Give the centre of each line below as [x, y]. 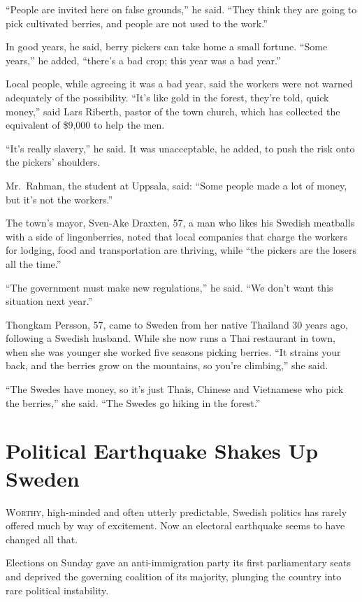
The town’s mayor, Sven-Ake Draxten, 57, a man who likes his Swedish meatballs [180, 223]
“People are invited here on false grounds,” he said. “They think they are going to [181, 9]
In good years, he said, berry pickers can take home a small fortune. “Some [167, 46]
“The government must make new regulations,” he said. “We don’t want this [169, 287]
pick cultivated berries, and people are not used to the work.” [137, 23]
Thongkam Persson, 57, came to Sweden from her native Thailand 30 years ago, [177, 324]
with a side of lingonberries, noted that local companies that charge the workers [176, 236]
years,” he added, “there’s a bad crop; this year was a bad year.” [143, 60]
